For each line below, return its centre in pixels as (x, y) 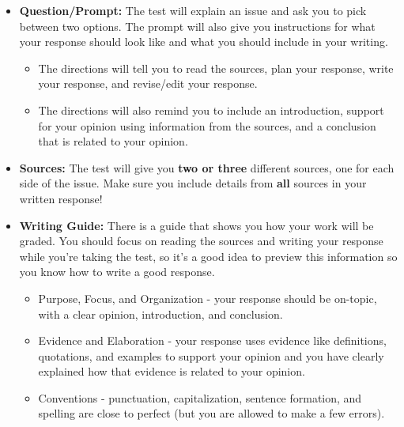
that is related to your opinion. (113, 141)
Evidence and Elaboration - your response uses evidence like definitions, (212, 340)
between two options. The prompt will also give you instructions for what (197, 26)
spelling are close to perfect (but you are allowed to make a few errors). (211, 413)
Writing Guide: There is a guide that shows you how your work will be (196, 225)
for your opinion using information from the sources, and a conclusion (207, 125)
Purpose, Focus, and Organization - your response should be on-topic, (208, 298)
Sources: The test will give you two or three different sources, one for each (207, 167)
